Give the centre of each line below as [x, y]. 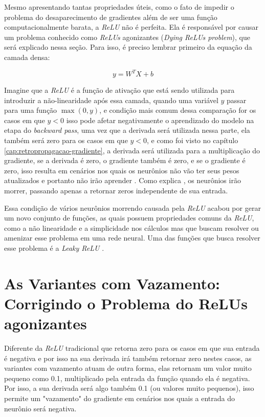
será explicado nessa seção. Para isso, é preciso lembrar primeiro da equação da [128, 47]
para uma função [31, 110]
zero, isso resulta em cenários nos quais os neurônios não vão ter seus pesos [122, 170]
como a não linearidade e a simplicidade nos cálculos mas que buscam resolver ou [131, 227]
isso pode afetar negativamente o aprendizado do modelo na [160, 120]
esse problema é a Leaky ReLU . [54, 247]
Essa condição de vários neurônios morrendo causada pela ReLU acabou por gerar [132, 207]
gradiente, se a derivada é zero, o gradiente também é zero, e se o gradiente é [125, 160]
